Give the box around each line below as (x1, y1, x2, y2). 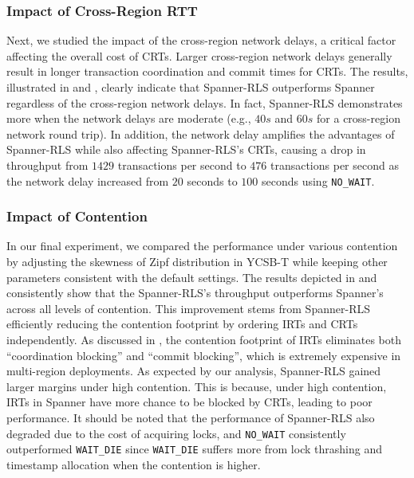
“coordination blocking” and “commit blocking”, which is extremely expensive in (6, 347, 401, 363)
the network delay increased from (6, 172, 169, 189)
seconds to (187, 172, 238, 189)
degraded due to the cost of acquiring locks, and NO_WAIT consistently (6, 425, 346, 441)
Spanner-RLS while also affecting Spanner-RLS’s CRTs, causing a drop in (6, 141, 366, 158)
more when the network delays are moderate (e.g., (6, 110, 251, 127)
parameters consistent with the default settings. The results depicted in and (6, 268, 377, 285)
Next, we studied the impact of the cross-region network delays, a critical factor (6, 32, 396, 49)
